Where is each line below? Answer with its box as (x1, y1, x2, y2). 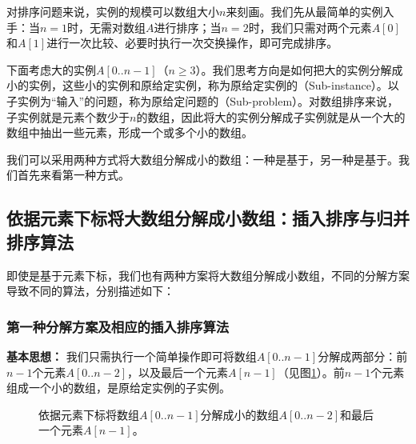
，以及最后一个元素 (127, 363, 229, 380)
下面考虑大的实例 (6, 61, 96, 78)
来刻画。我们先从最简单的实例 (226, 3, 383, 19)
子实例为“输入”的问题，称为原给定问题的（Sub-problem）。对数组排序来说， (6, 92, 399, 109)
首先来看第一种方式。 (17, 166, 130, 183)
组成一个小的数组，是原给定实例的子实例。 (6, 379, 230, 396)
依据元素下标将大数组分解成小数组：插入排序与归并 (6, 206, 410, 230)
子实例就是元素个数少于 (6, 108, 130, 125)
